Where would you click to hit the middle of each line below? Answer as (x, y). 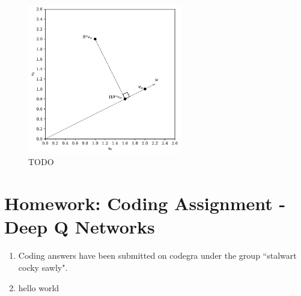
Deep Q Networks (80, 227)
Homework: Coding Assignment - (145, 203)
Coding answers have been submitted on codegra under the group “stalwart (157, 255)
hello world (39, 287)
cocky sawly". (43, 267)
